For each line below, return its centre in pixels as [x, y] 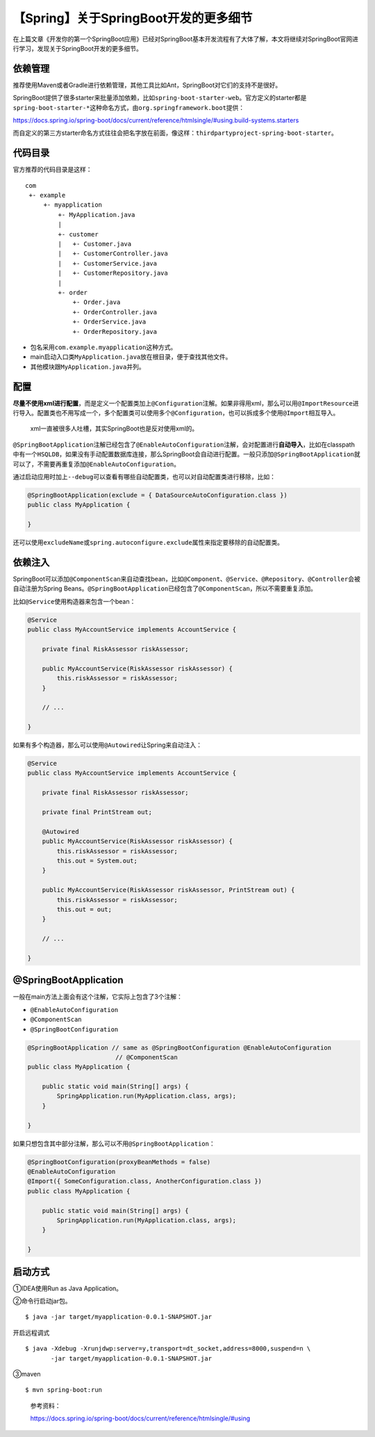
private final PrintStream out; [97, 812]
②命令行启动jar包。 [42, 1301]
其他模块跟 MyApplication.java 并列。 [87, 367]
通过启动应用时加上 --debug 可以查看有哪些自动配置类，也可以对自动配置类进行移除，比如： [144, 476]
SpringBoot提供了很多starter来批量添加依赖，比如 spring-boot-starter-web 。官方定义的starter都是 [160, 98]
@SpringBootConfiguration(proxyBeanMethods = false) [119, 1162]
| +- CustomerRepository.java [113, 273]
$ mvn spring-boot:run [64, 1390]
